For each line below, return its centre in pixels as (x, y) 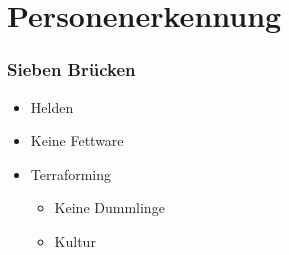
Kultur (75, 240)
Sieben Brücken (71, 69)
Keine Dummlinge (109, 207)
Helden (52, 106)
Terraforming (71, 173)
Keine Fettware (77, 140)
